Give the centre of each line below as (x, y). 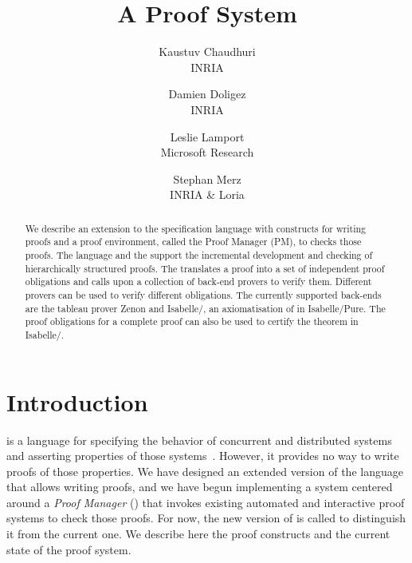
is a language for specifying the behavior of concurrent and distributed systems (199, 440)
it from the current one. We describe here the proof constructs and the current (198, 534)
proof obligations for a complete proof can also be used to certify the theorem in (192, 321)
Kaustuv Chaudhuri (207, 52)
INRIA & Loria (207, 194)
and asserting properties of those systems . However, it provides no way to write (203, 456)
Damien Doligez (207, 94)
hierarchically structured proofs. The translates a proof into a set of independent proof (205, 268)
